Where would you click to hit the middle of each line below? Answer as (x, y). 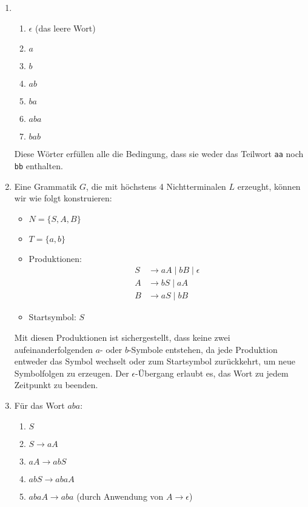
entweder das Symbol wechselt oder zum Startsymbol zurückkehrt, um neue (155, 361)
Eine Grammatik (45, 186)
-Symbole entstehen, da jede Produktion (203, 349)
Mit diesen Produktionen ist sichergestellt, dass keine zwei (122, 337)
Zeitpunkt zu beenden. (56, 385)
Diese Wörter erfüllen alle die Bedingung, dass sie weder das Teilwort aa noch (159, 154)
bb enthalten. (38, 165)
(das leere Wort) (65, 28)
